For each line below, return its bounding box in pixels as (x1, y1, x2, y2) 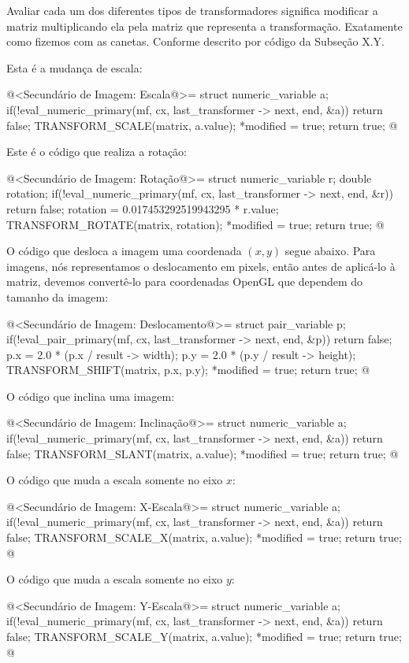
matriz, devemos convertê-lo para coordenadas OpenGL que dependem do (6, 273, 363, 290)
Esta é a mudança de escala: (6, 59, 143, 76)
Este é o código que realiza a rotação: (6, 143, 187, 160)
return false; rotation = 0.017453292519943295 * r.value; (6, 200, 279, 217)
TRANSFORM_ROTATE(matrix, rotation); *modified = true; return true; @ (6, 216, 385, 232)
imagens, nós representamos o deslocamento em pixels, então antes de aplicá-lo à (6, 257, 396, 274)
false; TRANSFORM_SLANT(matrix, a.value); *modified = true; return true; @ (6, 445, 399, 461)
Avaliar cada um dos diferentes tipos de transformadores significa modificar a (6, 2, 378, 18)
